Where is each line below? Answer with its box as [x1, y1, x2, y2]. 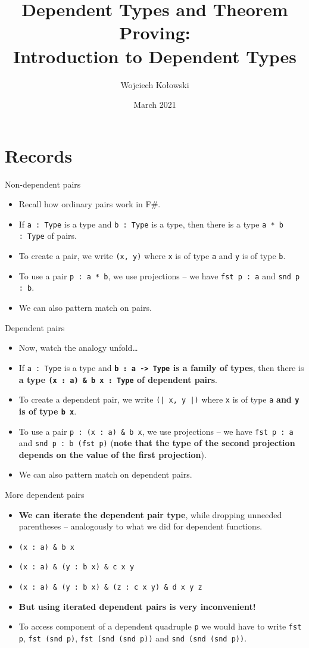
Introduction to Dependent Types [13, 43, 297, 68]
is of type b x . [18, 404, 77, 417]
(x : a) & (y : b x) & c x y [18, 563, 135, 572]
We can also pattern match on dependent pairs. [18, 468, 192, 481]
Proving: [119, 20, 191, 45]
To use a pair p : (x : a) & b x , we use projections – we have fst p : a [18, 425, 294, 437]
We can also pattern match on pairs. [18, 301, 152, 314]
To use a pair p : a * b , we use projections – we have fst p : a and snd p [18, 269, 300, 282]
